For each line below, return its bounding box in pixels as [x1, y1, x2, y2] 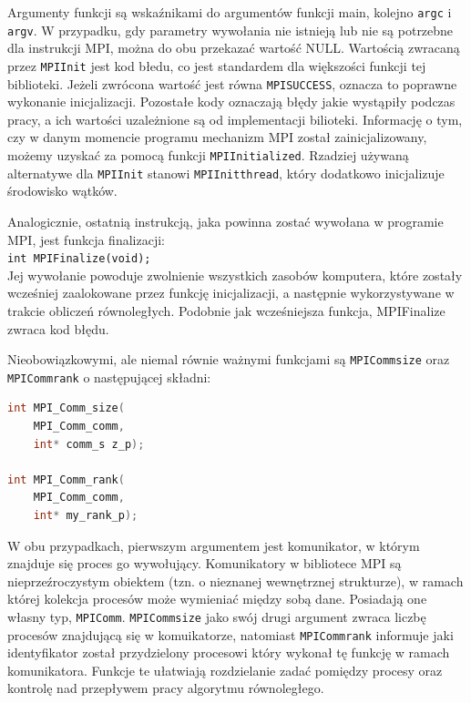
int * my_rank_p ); [33, 509, 138, 522]
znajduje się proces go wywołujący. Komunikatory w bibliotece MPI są [7, 554, 402, 573]
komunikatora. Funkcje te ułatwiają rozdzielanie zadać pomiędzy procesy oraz [7, 660, 443, 679]
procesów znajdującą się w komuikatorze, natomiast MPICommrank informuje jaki [7, 625, 454, 644]
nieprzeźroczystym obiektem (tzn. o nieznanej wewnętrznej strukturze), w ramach [7, 571, 464, 590]
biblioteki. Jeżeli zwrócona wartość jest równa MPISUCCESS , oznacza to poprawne [7, 74, 457, 93]
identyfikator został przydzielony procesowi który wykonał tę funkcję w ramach [7, 643, 450, 662]
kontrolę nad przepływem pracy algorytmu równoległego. [7, 678, 324, 698]
